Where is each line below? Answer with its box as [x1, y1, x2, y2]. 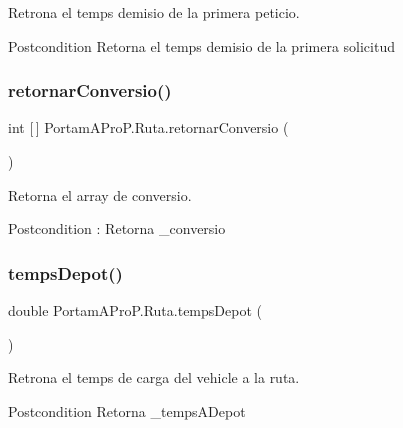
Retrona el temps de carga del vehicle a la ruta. [8, 367, 300, 388]
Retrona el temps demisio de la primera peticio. [8, 2, 300, 22]
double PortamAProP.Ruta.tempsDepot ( [8, 300, 262, 320]
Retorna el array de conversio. [8, 184, 192, 205]
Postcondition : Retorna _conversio [8, 218, 226, 239]
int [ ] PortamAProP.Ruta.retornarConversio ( [8, 117, 289, 138]
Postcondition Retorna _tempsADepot [8, 400, 246, 421]
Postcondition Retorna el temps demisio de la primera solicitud [8, 35, 395, 56]
